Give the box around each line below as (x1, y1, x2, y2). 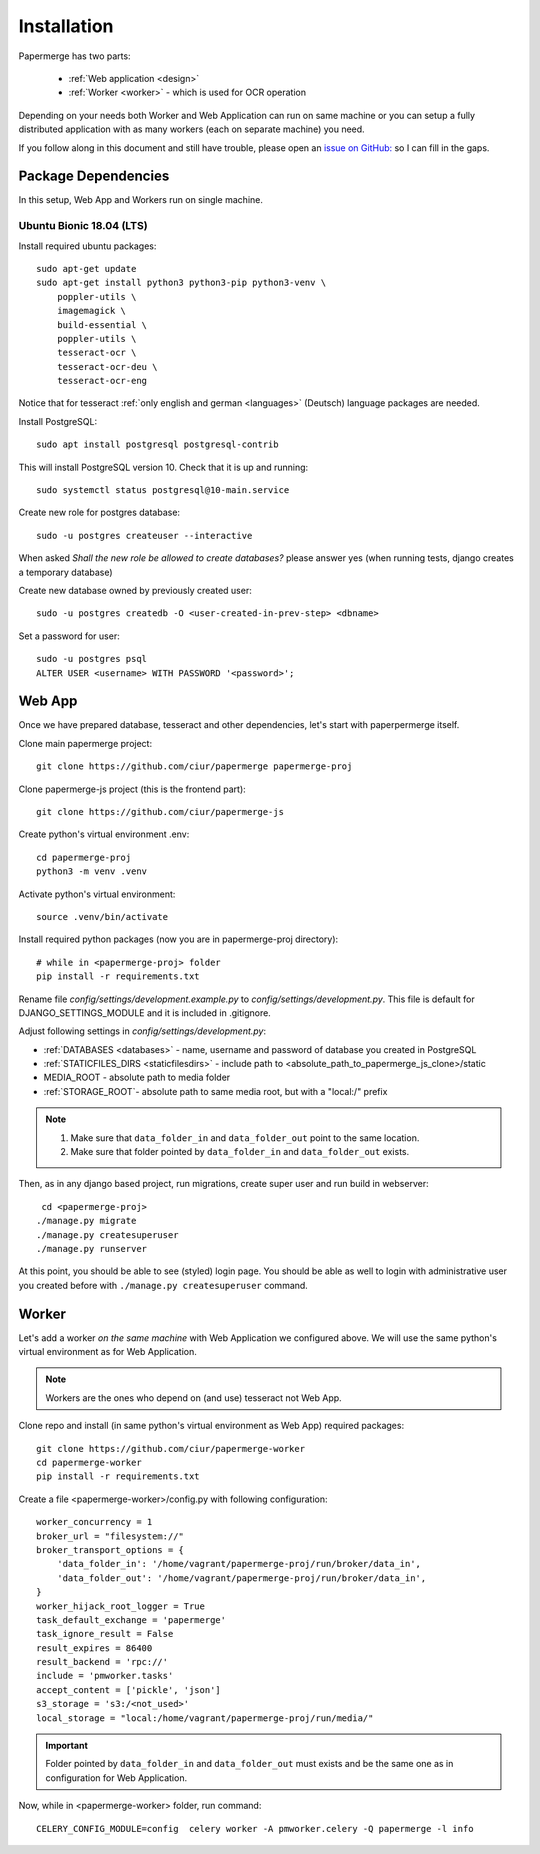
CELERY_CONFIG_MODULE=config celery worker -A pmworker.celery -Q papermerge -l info (36, 1823, 474, 1834)
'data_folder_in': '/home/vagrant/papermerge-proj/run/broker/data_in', (56, 1558, 422, 1570)
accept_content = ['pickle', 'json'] (36, 1684, 222, 1695)
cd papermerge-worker (36, 1457, 142, 1469)
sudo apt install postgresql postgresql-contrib (36, 439, 279, 450)
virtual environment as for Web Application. (18, 1346, 197, 1358)
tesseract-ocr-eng (56, 375, 148, 387)
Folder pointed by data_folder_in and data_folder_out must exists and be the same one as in (45, 1758, 454, 1770)
